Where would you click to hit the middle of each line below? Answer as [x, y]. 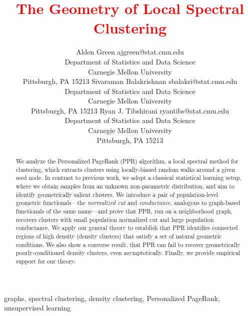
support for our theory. [45, 261]
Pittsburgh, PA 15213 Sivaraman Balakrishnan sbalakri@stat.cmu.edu [130, 81]
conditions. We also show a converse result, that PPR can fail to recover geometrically [128, 244]
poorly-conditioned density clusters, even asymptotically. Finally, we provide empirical [128, 253]
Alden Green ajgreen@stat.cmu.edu [130, 52]
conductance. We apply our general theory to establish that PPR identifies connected [127, 228]
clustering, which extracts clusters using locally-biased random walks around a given [125, 169]
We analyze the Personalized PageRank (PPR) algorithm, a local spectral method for [127, 161]
